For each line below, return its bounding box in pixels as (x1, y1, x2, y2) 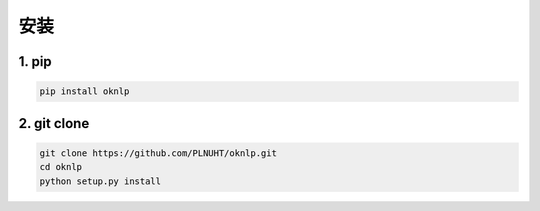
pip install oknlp (39, 86, 130, 97)
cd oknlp (39, 161, 83, 173)
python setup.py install (39, 175, 162, 187)
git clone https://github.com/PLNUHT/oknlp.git (39, 147, 277, 159)
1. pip (18, 53, 52, 70)
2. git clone (18, 115, 90, 132)
